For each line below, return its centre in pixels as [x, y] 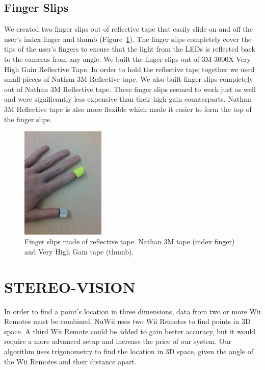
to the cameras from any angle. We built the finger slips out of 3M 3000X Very [127, 59]
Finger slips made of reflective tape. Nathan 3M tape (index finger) [130, 241]
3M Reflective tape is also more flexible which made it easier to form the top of [128, 109]
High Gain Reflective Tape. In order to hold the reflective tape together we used [129, 69]
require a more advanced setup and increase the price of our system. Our [118, 341]
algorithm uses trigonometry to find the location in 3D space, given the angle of [129, 351]
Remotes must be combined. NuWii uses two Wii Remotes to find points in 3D [127, 321]
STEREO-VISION [70, 286]
